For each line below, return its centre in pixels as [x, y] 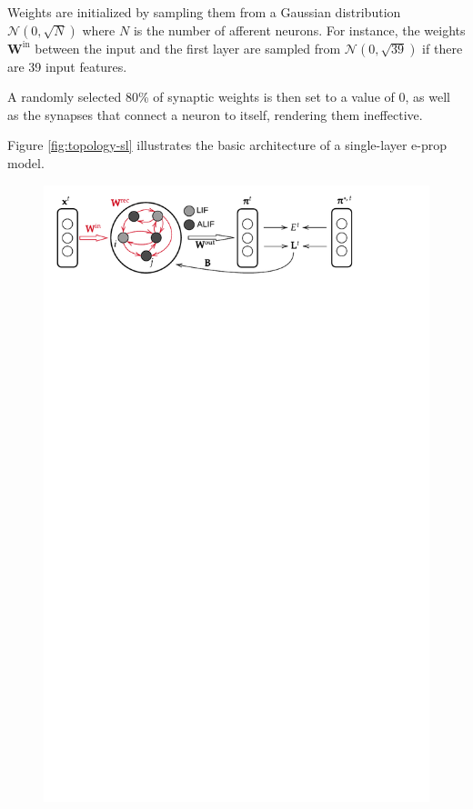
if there [443, 48]
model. [26, 162]
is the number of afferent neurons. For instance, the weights [299, 30]
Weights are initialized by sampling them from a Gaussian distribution [204, 12]
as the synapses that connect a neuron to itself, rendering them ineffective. [215, 114]
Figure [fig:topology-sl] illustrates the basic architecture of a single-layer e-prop [227, 145]
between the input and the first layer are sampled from [188, 48]
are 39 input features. [67, 66]
